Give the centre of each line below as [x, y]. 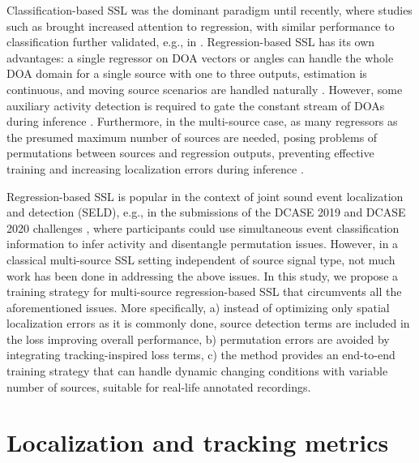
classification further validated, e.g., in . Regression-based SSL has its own [191, 42]
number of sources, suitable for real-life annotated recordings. [159, 386]
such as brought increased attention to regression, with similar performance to [201, 26]
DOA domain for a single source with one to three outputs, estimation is [187, 73]
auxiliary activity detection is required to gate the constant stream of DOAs [196, 105]
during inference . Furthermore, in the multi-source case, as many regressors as [202, 121]
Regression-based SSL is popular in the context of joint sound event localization [205, 196]
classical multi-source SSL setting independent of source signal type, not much [201, 259]
